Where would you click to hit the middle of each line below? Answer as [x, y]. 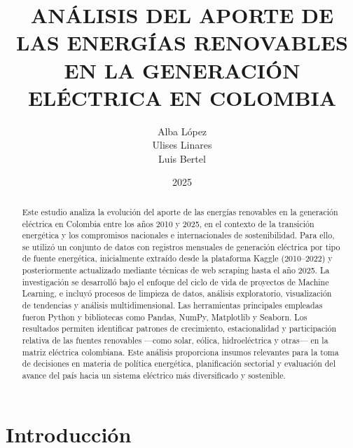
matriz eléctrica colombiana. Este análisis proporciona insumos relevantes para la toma [180, 352]
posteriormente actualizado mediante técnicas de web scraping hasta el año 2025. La [176, 270]
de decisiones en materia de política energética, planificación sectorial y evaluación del [179, 364]
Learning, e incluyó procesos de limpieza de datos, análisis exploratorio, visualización [177, 293]
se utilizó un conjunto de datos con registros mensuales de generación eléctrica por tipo [181, 246]
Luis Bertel [182, 158]
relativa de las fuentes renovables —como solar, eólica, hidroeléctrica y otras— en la [175, 340]
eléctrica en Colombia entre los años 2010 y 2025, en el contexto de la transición [168, 223]
